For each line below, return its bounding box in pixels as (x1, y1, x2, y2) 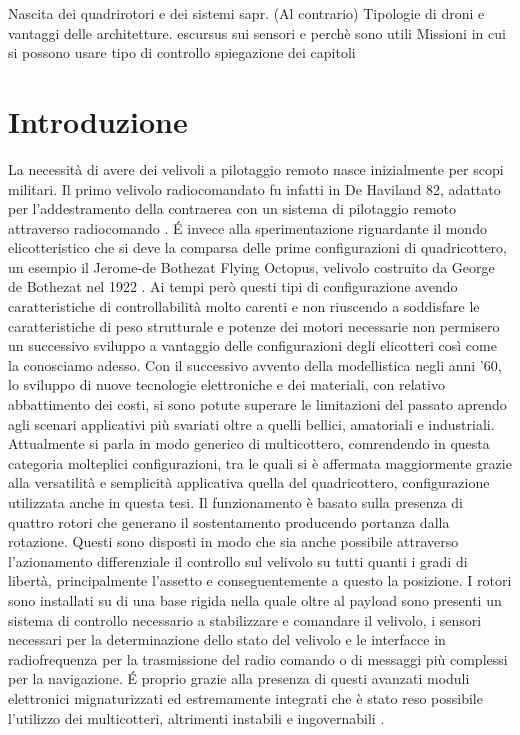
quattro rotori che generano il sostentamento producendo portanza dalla (8, 511, 450, 532)
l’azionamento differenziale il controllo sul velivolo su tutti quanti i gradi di (8, 550, 468, 571)
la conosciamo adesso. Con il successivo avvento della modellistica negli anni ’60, (8, 354, 502, 375)
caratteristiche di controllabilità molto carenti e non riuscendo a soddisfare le (8, 296, 480, 317)
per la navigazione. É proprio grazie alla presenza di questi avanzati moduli (8, 668, 470, 689)
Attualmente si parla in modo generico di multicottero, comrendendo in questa (8, 433, 490, 454)
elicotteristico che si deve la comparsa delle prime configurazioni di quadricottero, (8, 237, 507, 258)
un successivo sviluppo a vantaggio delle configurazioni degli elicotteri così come (8, 335, 497, 356)
